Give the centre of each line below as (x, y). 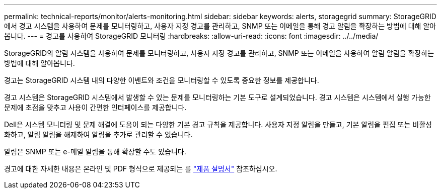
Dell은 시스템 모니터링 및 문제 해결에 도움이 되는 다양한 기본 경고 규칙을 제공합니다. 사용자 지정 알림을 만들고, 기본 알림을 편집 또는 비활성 (218, 124)
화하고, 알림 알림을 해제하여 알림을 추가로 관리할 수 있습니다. (98, 134)
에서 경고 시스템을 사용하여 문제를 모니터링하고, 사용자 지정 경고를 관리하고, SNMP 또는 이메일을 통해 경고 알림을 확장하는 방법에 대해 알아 (220, 26)
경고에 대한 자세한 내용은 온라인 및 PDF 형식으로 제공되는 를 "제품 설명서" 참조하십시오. (141, 169)
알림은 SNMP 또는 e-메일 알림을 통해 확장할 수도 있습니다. (95, 152)
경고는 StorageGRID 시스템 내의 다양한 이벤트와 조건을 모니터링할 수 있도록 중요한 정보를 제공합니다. (162, 80)
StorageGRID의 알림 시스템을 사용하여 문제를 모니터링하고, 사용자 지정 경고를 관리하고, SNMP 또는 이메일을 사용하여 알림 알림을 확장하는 (219, 53)
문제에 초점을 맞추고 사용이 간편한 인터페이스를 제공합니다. (95, 107)
